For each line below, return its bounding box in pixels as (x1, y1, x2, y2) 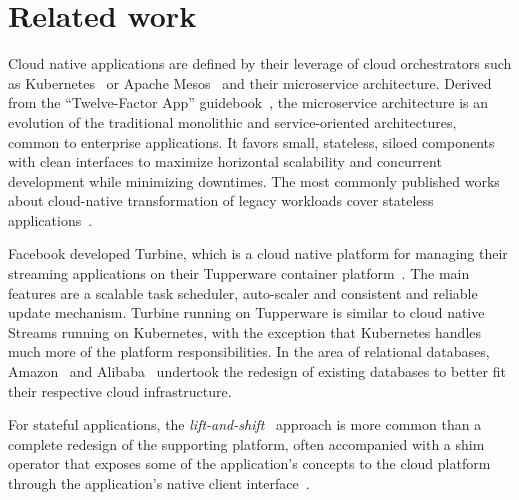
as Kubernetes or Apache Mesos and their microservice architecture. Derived (8, 72, 492, 93)
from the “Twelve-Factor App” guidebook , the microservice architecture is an (8, 92, 489, 113)
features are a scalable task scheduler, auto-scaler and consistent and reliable (8, 282, 478, 303)
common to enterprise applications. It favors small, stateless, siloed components (8, 131, 495, 152)
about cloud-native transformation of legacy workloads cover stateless (8, 190, 434, 211)
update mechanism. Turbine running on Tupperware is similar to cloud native (8, 302, 485, 323)
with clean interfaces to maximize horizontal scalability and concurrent (8, 151, 442, 172)
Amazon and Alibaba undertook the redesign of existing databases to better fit (8, 361, 506, 382)
